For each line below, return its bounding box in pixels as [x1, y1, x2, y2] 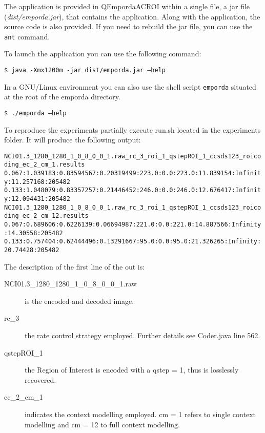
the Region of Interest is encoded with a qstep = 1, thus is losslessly [25, 364, 239, 375]
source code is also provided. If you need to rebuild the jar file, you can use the [4, 21, 253, 32]
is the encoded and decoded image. [25, 295, 134, 306]
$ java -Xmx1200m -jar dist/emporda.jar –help [4, 67, 166, 74]
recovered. [25, 374, 56, 385]
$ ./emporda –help [4, 109, 67, 117]
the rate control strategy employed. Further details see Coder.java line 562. [25, 330, 260, 341]
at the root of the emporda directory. [4, 91, 120, 102]
